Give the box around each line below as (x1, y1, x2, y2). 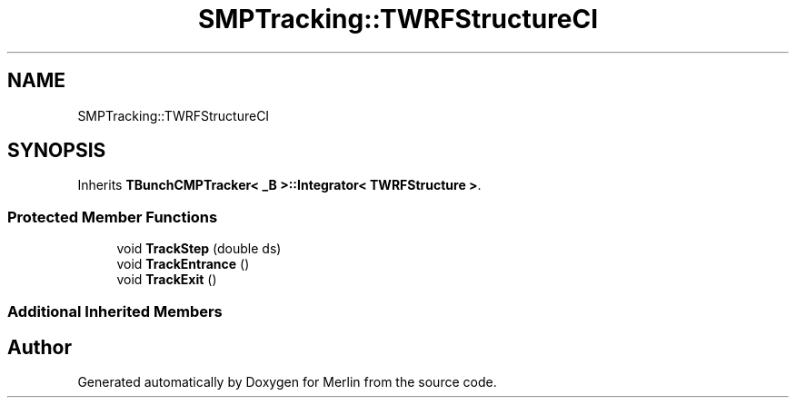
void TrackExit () (116, 272, 217, 288)
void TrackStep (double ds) (116, 241, 282, 257)
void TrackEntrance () (116, 256, 250, 272)
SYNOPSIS (7, 139, 106, 163)
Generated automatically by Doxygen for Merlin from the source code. (77, 374, 497, 390)
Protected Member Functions (7, 207, 218, 226)
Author (7, 335, 72, 359)
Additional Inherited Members (7, 301, 223, 321)
